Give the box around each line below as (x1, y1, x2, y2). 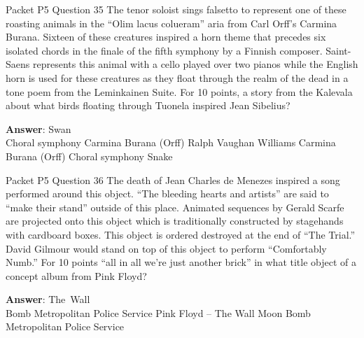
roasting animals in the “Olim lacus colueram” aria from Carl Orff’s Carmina (6, 15, 337, 30)
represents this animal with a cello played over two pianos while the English (32, 57, 358, 71)
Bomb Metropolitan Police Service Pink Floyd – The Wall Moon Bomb (6, 305, 311, 320)
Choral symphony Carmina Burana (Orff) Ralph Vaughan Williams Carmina (6, 135, 336, 150)
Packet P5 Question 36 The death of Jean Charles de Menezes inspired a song (6, 172, 340, 187)
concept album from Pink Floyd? (6, 268, 147, 283)
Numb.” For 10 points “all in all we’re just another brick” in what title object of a (6, 255, 357, 269)
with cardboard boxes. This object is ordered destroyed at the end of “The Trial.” (6, 227, 356, 241)
